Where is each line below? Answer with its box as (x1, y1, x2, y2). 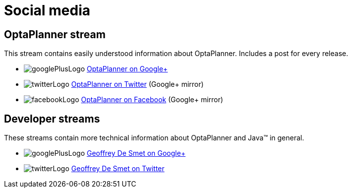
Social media (4, 2, 90, 19)
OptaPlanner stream (4, 28, 106, 41)
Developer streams (4, 112, 100, 125)
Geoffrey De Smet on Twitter (71, 164, 165, 173)
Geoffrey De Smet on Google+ (86, 149, 186, 158)
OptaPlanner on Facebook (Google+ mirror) (81, 95, 223, 104)
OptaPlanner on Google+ (86, 64, 168, 73)
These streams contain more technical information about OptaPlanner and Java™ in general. (4, 133, 304, 142)
